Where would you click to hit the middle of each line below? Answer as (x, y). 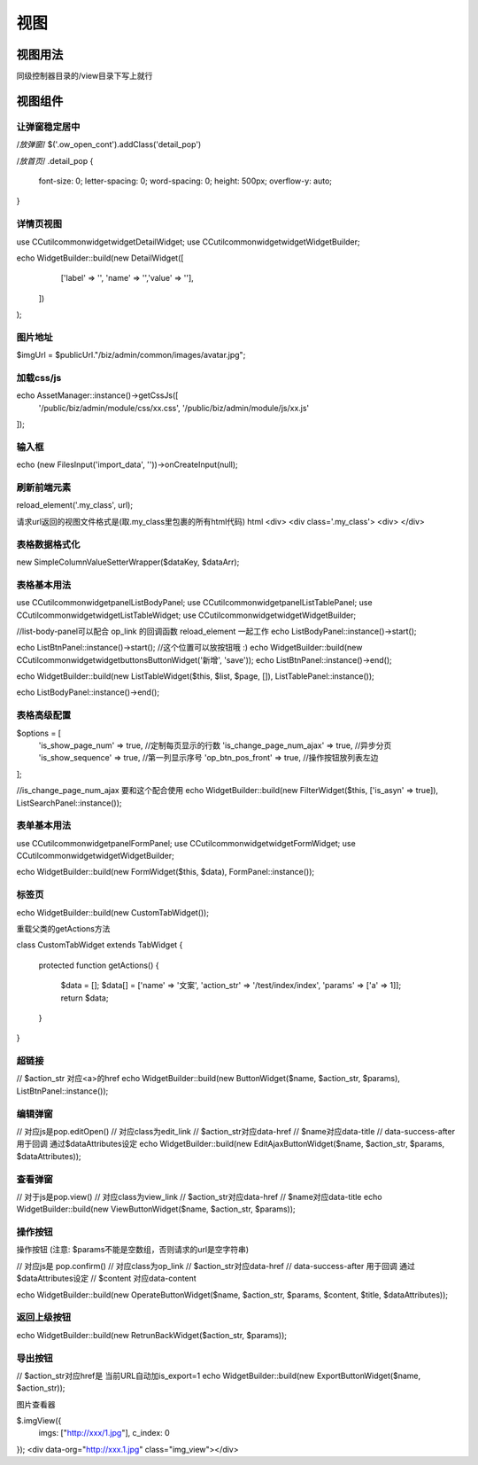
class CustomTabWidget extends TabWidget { (100, 945)
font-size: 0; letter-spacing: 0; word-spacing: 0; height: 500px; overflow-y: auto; (185, 181)
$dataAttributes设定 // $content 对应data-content (106, 1278)
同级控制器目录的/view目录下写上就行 (85, 76)
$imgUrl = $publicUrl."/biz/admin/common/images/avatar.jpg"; (131, 355)
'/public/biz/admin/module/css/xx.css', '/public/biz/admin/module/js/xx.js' (174, 408)
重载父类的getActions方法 (63, 929)
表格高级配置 (44, 715)
